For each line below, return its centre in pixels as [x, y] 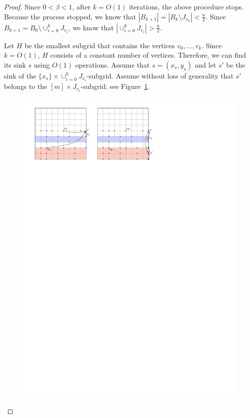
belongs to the [26, 86]
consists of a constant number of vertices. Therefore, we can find [148, 55]
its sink [15, 64]
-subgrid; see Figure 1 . [115, 86]
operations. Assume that [113, 64]
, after [82, 6]
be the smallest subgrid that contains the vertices [100, 45]
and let [206, 64]
